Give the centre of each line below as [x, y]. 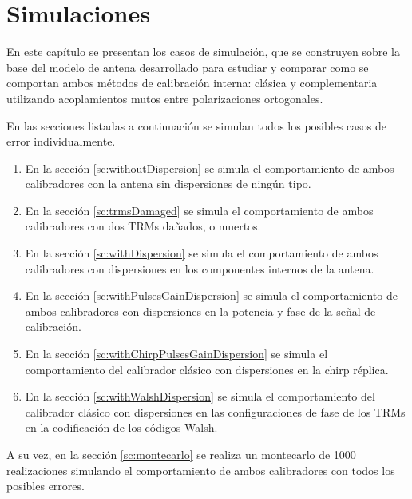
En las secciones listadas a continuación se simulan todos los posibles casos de [196, 125]
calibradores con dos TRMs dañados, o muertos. [143, 226]
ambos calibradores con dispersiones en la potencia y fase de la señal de [200, 311]
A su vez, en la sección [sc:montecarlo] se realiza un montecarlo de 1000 [181, 454]
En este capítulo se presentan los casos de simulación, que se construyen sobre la [203, 52]
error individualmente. [61, 141]
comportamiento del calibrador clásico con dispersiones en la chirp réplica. [207, 369]
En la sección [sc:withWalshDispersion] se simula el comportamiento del [200, 396]
